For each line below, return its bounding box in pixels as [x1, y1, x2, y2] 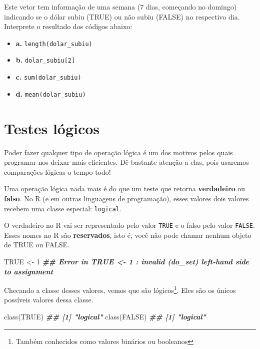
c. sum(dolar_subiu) [15, 72, 81, 82]
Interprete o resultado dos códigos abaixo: [4, 21, 132, 32]
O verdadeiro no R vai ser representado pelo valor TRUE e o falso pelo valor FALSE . [4, 220, 255, 230]
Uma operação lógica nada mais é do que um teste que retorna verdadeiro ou [4, 183, 245, 194]
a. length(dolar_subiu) [15, 38, 92, 48]
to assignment [4, 266, 53, 276]
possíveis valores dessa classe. [4, 294, 93, 305]
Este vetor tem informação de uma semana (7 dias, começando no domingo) [4, 2, 237, 12]
